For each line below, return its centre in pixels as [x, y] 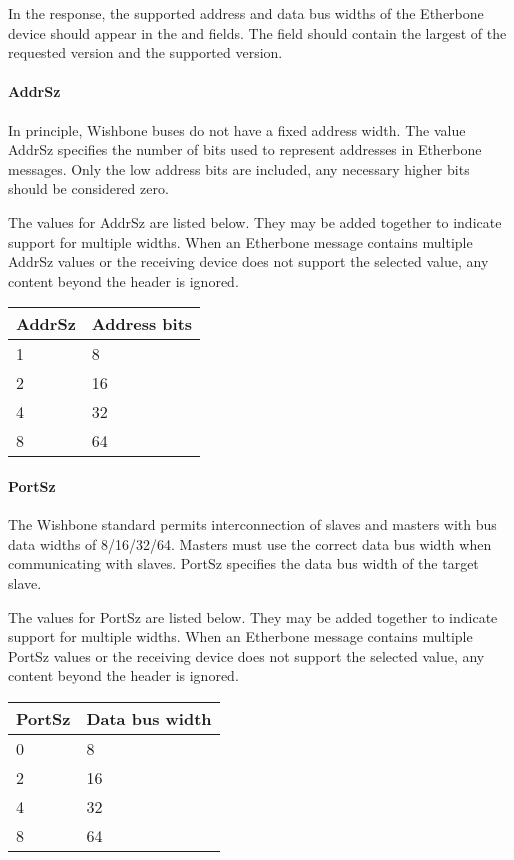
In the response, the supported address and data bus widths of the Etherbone [246, 13]
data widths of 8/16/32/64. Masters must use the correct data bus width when [250, 543]
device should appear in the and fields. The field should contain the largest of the [257, 32]
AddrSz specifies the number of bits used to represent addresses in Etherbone [245, 149]
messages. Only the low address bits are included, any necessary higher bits [239, 168]
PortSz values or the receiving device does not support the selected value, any [246, 655]
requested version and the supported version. [145, 52]
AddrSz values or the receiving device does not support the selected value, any [248, 261]
